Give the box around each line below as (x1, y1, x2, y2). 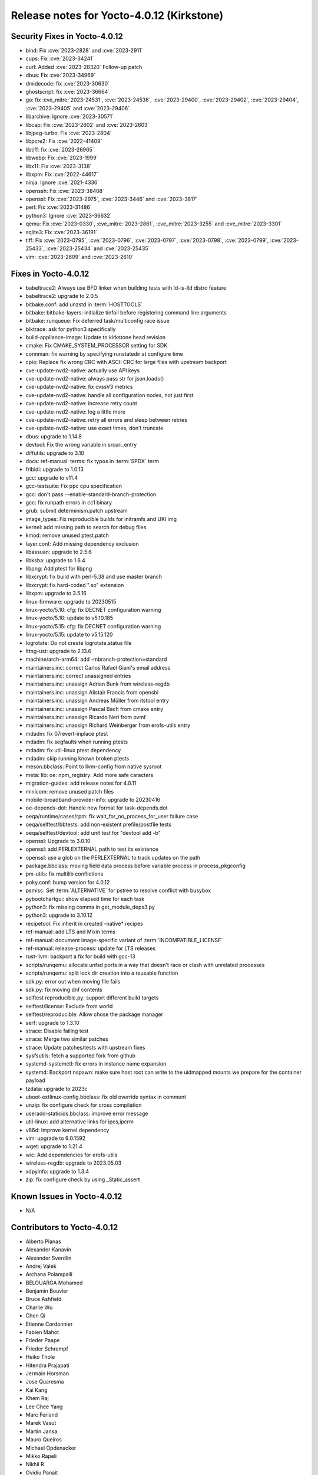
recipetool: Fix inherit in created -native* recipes (25, 920, 144, 927)
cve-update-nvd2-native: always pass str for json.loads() (25, 375, 164, 382)
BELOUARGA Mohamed (25, 1279, 83, 1286)
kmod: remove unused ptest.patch (25, 532, 109, 539)
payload (25, 1077, 45, 1084)
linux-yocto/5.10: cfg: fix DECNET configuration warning (25, 606, 161, 613)
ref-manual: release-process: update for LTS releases (25, 945, 156, 952)
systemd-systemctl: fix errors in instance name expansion (25, 1060, 167, 1067)
